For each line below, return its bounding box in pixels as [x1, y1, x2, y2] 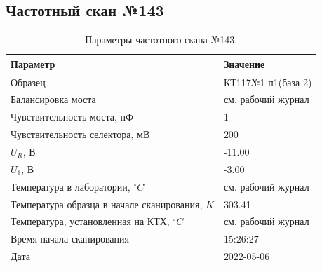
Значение [223, 56, 265, 71]
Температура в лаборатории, [11, 179, 130, 193]
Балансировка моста [11, 92, 96, 107]
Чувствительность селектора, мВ [11, 127, 150, 142]
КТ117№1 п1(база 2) [223, 74, 312, 89]
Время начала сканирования [11, 231, 129, 246]
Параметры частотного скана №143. [85, 32, 238, 47]
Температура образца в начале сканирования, [11, 196, 203, 211]
